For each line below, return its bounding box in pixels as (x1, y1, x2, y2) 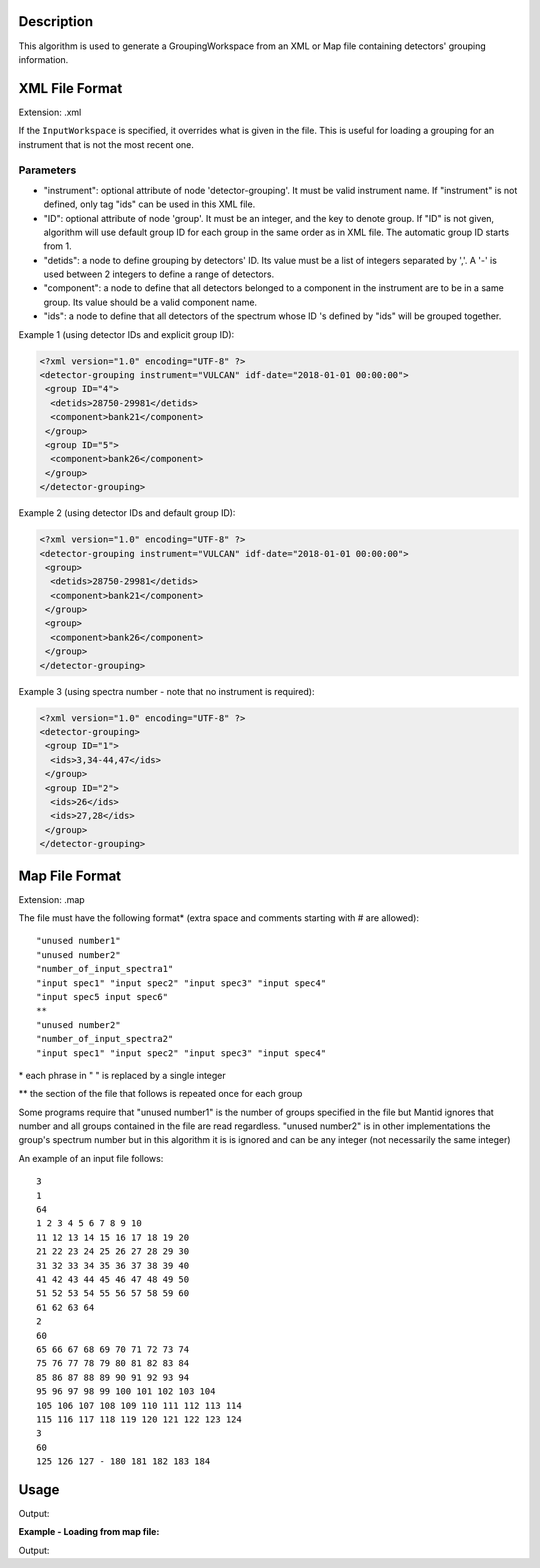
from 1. (43, 240, 72, 252)
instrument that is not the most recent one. (18, 138, 195, 150)
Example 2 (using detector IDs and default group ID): (18, 507, 236, 519)
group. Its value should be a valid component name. (43, 296, 258, 308)
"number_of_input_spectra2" (36, 1033, 174, 1045)
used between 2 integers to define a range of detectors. (43, 268, 275, 280)
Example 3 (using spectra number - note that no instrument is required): (18, 685, 315, 697)
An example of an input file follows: (18, 1152, 164, 1164)
